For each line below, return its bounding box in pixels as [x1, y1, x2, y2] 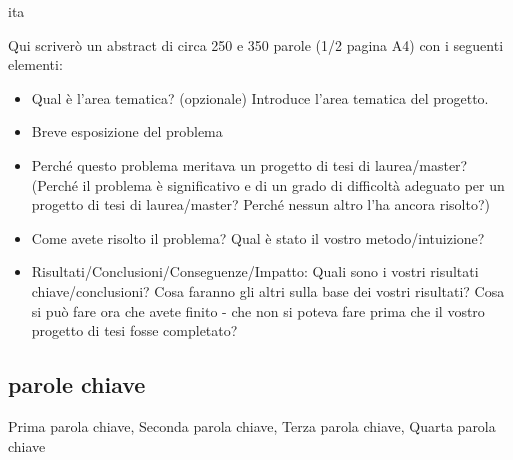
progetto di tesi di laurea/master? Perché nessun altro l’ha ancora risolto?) [31, 194, 490, 215]
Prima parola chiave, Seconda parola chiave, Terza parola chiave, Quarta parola [8, 415, 496, 436]
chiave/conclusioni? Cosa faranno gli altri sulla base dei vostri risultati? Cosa [31, 280, 505, 301]
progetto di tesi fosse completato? [31, 320, 238, 341]
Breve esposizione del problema [31, 121, 223, 142]
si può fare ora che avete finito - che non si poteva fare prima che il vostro [31, 300, 485, 321]
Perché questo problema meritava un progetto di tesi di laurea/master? [31, 154, 468, 175]
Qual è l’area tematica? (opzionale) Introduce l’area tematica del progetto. [31, 87, 489, 108]
